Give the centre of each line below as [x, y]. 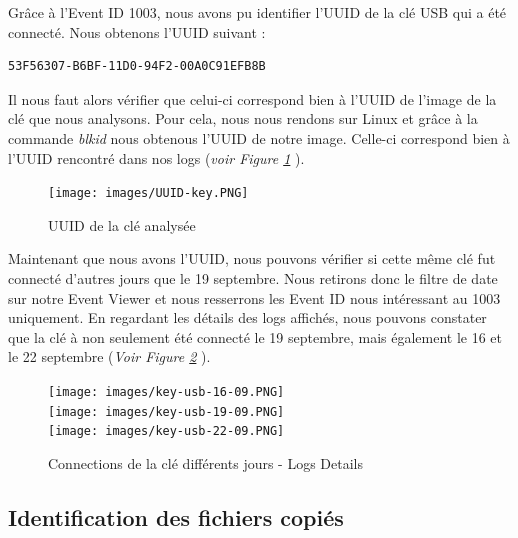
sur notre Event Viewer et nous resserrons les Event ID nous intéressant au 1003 [254, 297]
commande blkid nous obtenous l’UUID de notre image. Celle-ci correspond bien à [259, 137]
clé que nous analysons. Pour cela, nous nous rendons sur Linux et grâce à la [243, 118]
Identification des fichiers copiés [176, 516]
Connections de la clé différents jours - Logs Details [206, 462]
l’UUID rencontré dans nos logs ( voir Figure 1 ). [156, 157]
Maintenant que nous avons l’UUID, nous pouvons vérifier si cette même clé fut [252, 258]
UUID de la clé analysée [122, 224]
